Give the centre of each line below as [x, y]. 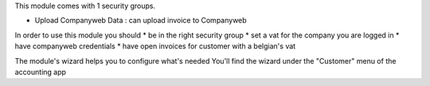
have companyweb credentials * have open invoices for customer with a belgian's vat [155, 46]
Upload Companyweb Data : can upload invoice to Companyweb [141, 21]
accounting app [41, 72]
